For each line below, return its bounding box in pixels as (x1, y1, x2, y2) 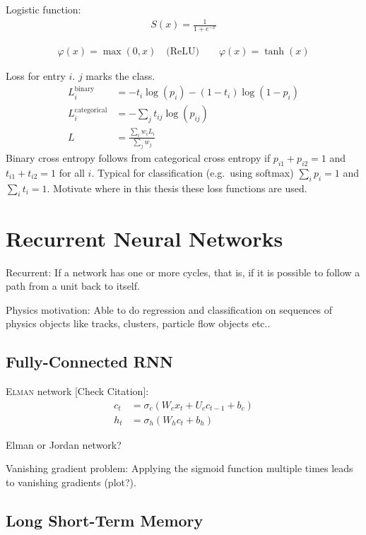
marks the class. (85, 69, 155, 83)
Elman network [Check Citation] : (6, 384, 149, 399)
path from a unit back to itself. (6, 278, 140, 293)
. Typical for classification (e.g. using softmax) (91, 165, 294, 180)
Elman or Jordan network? (6, 437, 122, 452)
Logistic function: (6, 2, 81, 16)
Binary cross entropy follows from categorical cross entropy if (6, 151, 271, 165)
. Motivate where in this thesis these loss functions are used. (47, 180, 307, 195)
